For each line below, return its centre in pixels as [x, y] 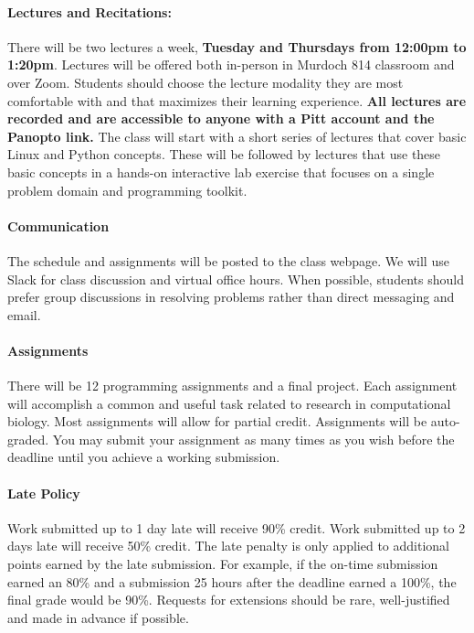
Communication [58, 225]
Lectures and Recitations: [90, 11]
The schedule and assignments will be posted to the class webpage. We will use [228, 260]
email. [24, 314]
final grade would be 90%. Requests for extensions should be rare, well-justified [229, 600]
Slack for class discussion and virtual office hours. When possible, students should [236, 279]
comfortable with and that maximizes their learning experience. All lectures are [237, 100]
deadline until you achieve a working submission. [144, 457]
